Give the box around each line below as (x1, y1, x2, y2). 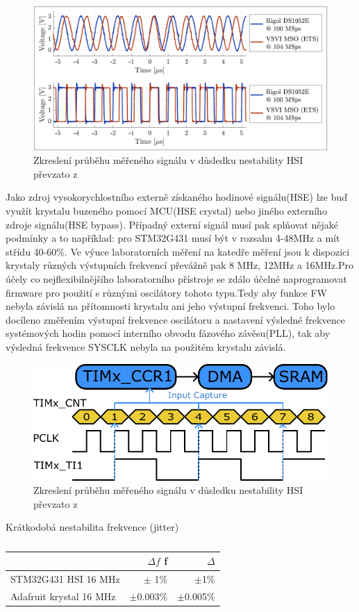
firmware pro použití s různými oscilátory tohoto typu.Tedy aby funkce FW (6, 285, 327, 299)
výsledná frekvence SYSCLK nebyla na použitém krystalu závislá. (6, 340, 286, 354)
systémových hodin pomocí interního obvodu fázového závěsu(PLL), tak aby (6, 326, 331, 340)
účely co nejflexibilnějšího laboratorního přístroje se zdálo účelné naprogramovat (6, 272, 347, 286)
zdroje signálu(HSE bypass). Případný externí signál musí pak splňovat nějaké (6, 217, 338, 231)
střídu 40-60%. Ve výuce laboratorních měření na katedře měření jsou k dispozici (6, 244, 350, 258)
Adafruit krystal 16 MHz (10, 588, 116, 603)
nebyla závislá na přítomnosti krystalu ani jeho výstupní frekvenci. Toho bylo (6, 299, 335, 313)
